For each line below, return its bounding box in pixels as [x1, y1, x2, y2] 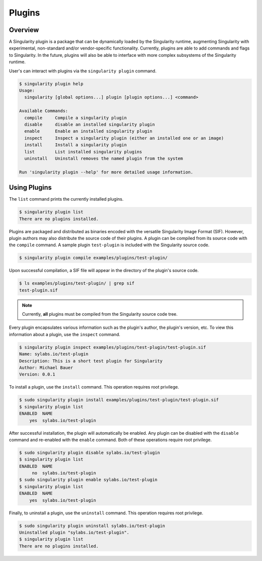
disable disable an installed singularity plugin [24, 121, 155, 127]
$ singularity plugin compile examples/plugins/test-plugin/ [19, 255, 168, 261]
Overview [9, 26, 39, 34]
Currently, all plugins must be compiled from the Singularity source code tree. [22, 311, 178, 317]
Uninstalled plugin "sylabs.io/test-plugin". [19, 529, 130, 535]
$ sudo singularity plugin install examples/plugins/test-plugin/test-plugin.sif [19, 397, 219, 403]
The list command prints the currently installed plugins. [9, 196, 124, 202]
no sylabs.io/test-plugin [32, 470, 97, 476]
